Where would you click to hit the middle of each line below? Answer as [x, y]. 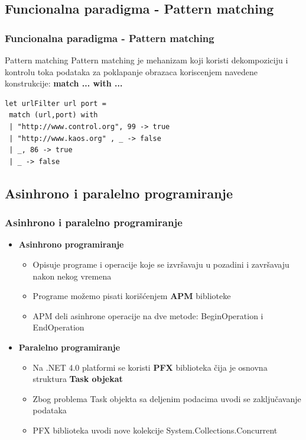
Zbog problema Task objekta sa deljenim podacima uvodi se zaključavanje [167, 398]
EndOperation [58, 327]
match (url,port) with [53, 115]
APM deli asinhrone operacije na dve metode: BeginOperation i [148, 315]
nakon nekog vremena [72, 276]
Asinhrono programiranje [71, 244]
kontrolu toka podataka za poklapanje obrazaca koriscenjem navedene [131, 71]
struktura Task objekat [78, 379]
